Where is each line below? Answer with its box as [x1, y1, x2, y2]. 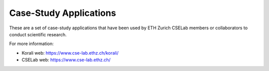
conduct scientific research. [9, 31, 67, 37]
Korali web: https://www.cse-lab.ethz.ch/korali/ [21, 50, 119, 56]
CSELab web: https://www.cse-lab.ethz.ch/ [21, 57, 111, 63]
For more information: [9, 41, 54, 47]
